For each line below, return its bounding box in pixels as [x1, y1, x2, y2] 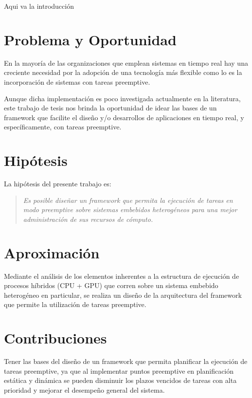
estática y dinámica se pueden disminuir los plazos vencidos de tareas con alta [4, 375, 237, 385]
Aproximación [4, 242, 100, 262]
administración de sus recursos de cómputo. [23, 214, 153, 224]
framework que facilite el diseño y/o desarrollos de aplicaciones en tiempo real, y [4, 112, 244, 122]
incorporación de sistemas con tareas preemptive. [4, 76, 150, 87]
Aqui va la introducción [4, 1, 74, 11]
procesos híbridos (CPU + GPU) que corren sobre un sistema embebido [4, 280, 218, 290]
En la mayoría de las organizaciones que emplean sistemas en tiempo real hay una [4, 57, 248, 68]
